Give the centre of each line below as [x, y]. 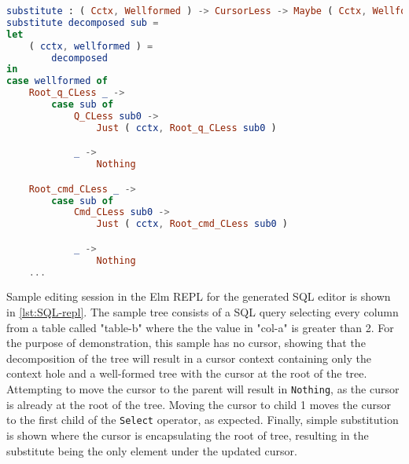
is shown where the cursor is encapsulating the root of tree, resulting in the [188, 435]
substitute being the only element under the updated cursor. [152, 450]
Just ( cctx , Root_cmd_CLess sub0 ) [192, 224]
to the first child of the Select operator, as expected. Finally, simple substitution [203, 420]
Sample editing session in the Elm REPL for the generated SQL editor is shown [199, 296]
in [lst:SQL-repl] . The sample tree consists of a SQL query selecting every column [203, 312]
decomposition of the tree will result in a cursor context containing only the [189, 358]
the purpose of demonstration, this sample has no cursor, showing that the [186, 343]
